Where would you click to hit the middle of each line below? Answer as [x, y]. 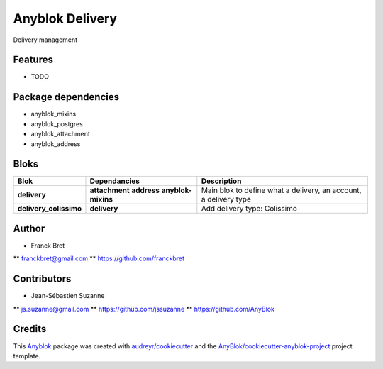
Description [221, 181]
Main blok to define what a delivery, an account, [281, 190]
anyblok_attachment [60, 134]
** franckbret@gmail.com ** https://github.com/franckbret [99, 258]
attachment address [124, 190]
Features [33, 60]
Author [29, 228]
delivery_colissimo [50, 209]
